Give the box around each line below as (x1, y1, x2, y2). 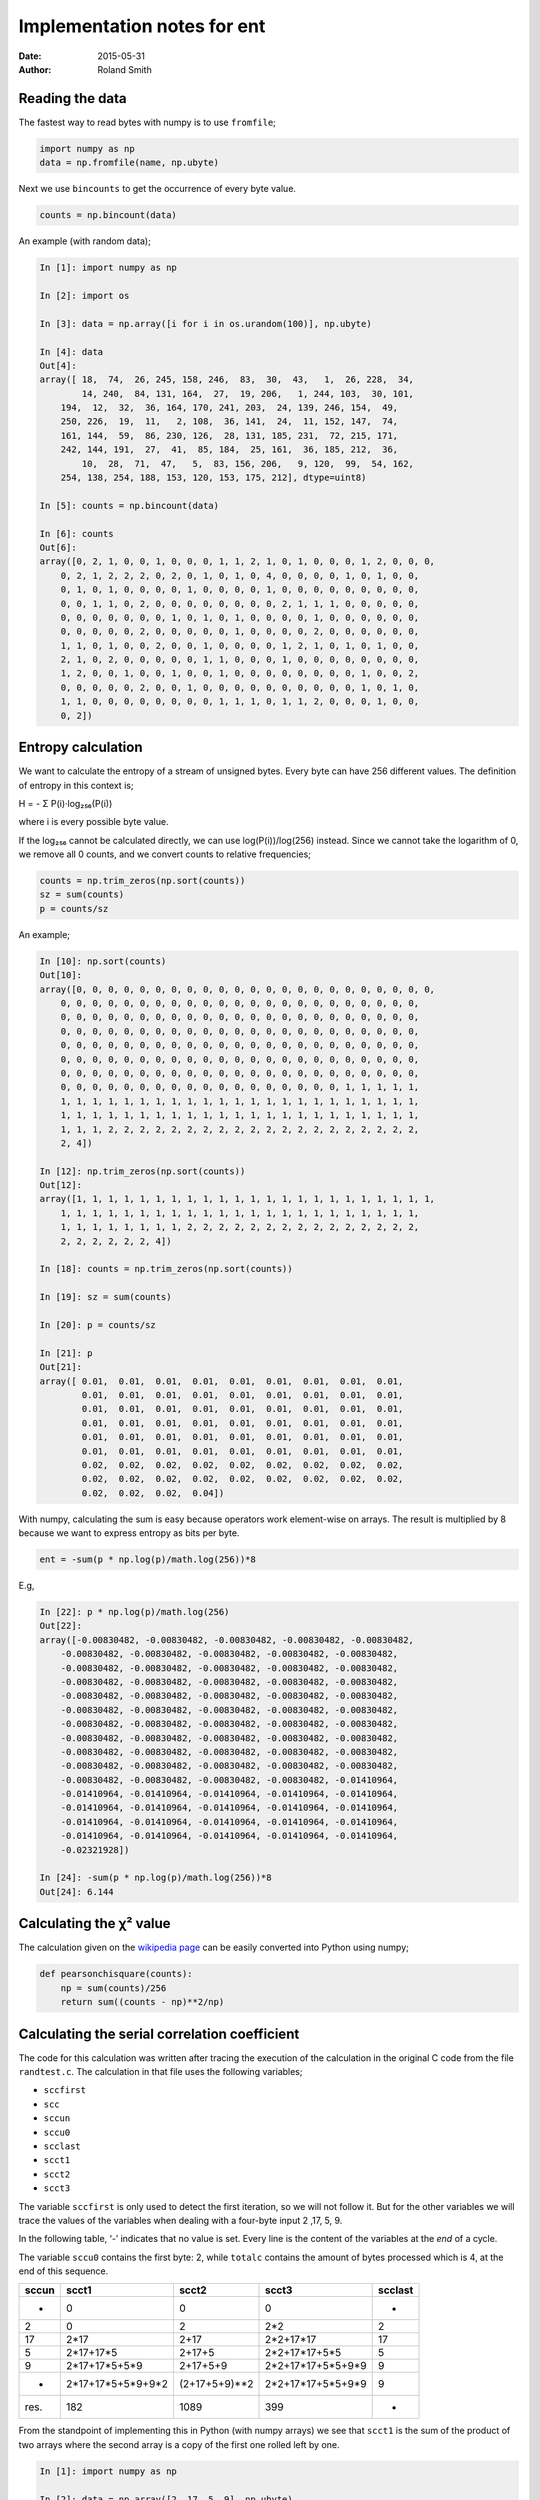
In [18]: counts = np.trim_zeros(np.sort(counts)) (39, 1263, 294, 1275)
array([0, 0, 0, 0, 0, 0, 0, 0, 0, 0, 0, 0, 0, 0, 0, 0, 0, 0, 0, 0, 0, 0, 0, (39, 983, 435, 995)
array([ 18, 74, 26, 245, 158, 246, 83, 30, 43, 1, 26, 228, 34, (39, 374, 415, 385)
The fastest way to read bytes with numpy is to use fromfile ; (18, 116, 277, 128)
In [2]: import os (39, 290, 130, 301)
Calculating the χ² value (18, 1915, 171, 1932)
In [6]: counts (39, 528, 114, 539)
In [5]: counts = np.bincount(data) (39, 500, 220, 511)
